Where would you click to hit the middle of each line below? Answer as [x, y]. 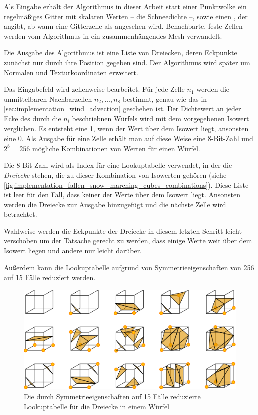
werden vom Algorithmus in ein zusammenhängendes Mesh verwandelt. [113, 35]
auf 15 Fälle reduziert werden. [50, 277]
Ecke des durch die [33, 118]
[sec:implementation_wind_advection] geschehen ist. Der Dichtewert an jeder [123, 109]
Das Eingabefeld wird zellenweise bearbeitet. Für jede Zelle [94, 89]
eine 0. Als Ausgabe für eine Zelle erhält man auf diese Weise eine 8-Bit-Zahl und [129, 138]
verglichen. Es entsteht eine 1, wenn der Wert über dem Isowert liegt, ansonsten [126, 128]
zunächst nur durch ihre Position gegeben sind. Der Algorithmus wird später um [127, 62]
